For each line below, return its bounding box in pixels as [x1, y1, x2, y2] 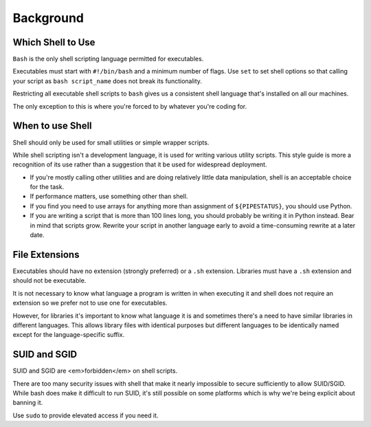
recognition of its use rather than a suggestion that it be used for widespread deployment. [12, 160, 267, 168]
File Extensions [12, 248, 80, 261]
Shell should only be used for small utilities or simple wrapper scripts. [12, 138, 210, 146]
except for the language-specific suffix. [12, 331, 125, 339]
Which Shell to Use [12, 36, 95, 48]
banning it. [12, 399, 43, 407]
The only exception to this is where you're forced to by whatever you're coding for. [12, 102, 247, 110]
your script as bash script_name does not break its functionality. [12, 76, 203, 85]
